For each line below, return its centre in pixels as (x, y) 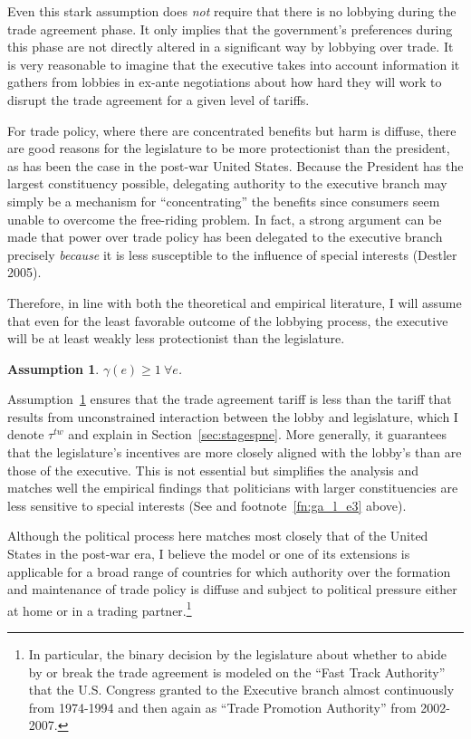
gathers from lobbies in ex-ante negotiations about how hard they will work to (225, 82)
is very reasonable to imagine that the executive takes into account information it (234, 64)
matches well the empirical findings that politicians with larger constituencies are (233, 488)
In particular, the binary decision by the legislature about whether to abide (238, 654)
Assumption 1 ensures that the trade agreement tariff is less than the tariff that (230, 399)
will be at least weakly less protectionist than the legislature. (176, 338)
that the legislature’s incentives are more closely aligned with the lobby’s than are (235, 452)
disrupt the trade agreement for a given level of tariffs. (159, 99)
